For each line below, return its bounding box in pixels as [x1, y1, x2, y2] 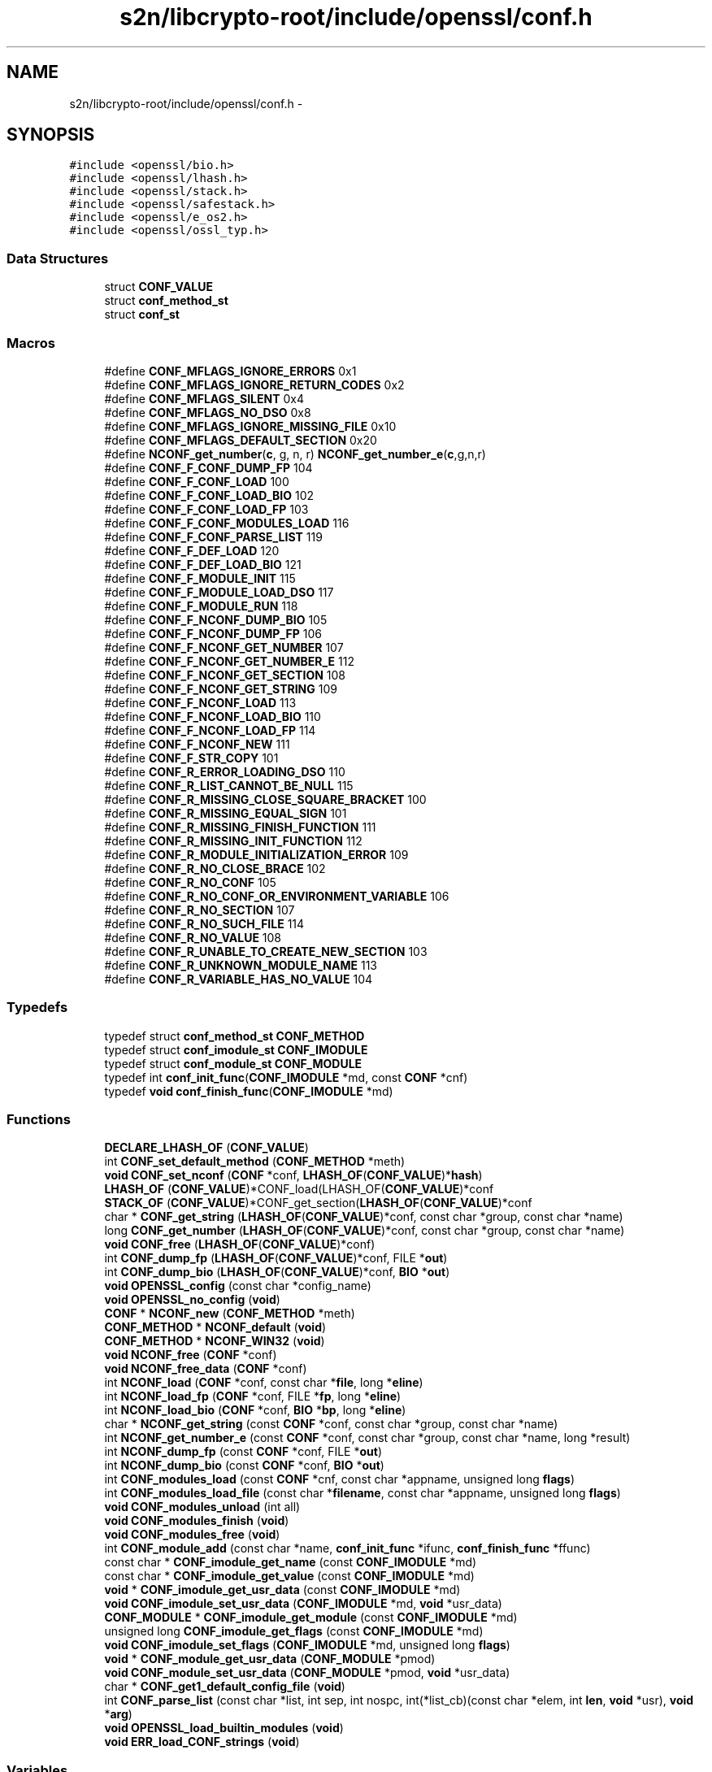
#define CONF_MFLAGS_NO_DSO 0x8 [104, 405, 311, 419]
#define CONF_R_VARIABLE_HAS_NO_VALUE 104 [104, 971, 373, 986]
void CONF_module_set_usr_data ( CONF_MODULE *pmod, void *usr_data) [104, 1666, 510, 1680]
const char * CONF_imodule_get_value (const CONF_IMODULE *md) [104, 1569, 475, 1583]
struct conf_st [104, 307, 180, 322]
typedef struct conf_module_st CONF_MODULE [104, 1056, 363, 1071]
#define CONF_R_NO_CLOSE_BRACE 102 [104, 861, 326, 875]
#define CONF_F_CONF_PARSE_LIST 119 [104, 529, 323, 544]
